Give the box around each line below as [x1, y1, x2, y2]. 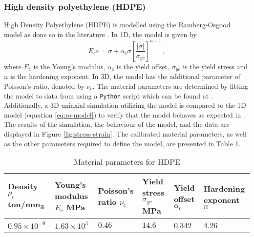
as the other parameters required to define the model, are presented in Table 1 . [4, 138, 241, 148]
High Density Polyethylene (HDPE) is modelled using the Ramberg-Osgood [4, 20, 231, 30]
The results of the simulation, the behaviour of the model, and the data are [4, 119, 230, 129]
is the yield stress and [183, 61, 248, 71]
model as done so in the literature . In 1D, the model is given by [4, 29, 197, 39]
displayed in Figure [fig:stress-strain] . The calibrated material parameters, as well [4, 128, 247, 138]
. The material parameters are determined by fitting [92, 80, 248, 91]
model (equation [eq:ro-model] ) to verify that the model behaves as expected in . [4, 109, 245, 119]
